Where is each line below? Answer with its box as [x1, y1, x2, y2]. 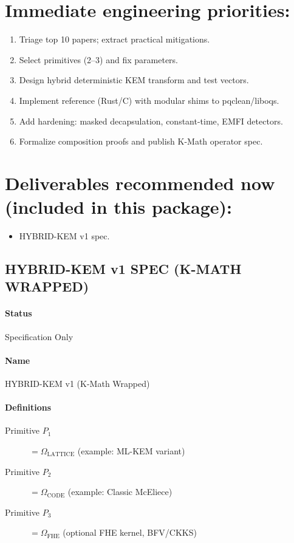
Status [5, 307, 32, 319]
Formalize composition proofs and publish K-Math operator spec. [19, 135, 263, 148]
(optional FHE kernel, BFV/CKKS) [63, 526, 197, 539]
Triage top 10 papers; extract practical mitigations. [19, 33, 210, 46]
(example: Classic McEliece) [67, 485, 173, 498]
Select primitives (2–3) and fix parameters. [19, 53, 179, 66]
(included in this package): [5, 194, 232, 219]
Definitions [5, 401, 52, 414]
